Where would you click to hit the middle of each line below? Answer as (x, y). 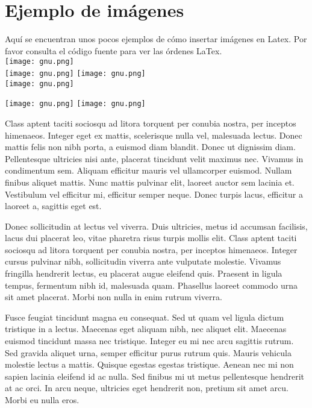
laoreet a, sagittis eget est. (53, 206)
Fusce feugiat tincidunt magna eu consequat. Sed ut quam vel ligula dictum (145, 317)
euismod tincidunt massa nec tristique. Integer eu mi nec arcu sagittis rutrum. (149, 341)
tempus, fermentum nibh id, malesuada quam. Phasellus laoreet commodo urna (151, 285)
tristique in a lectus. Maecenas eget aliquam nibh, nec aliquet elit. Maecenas (146, 329)
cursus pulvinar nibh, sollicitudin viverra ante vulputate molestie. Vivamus (143, 261)
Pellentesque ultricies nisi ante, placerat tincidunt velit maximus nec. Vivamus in (154, 158)
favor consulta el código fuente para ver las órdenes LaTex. (114, 50)
